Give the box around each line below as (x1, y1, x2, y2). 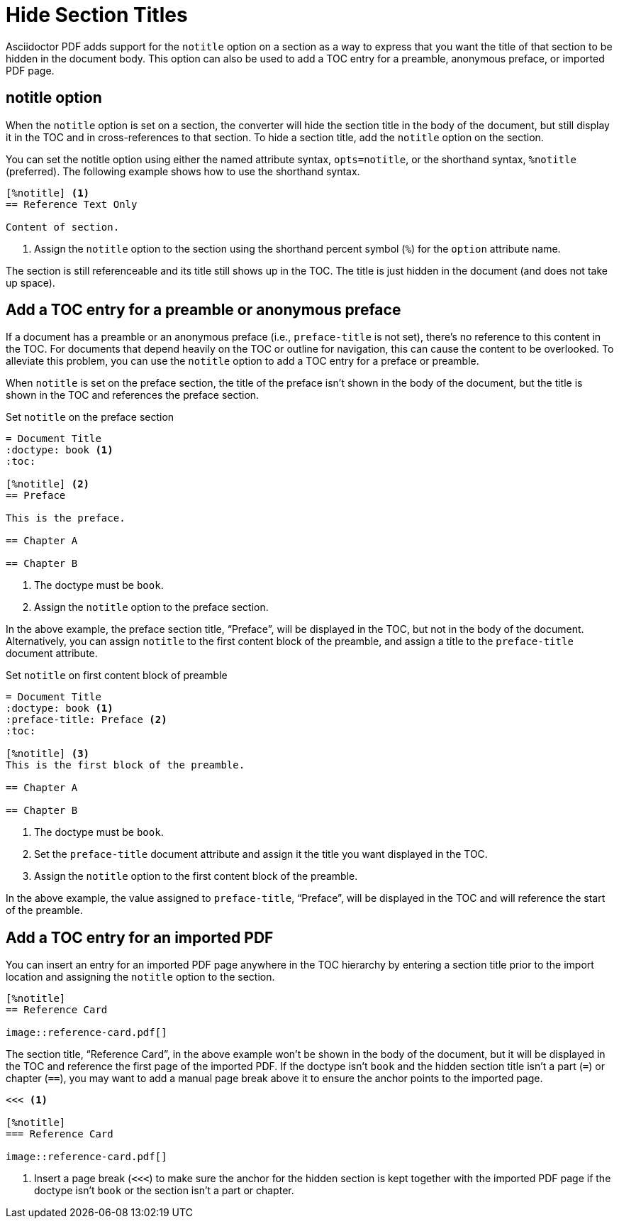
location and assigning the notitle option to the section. (6, 971, 275, 983)
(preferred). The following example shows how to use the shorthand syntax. (6, 165, 360, 177)
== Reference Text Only (6, 198, 138, 210)
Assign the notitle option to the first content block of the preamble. (34, 870, 358, 883)
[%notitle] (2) (6, 478, 90, 490)
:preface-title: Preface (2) (6, 714, 167, 726)
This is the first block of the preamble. (6, 759, 245, 771)
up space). (6, 276, 55, 289)
